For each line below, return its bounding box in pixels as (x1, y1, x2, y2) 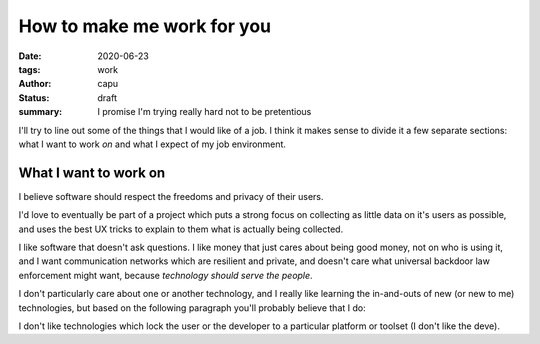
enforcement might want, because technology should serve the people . (18, 269, 314, 281)
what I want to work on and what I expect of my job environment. (18, 138, 287, 150)
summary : (18, 106, 63, 118)
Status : (18, 91, 50, 104)
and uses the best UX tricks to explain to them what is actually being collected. (18, 223, 344, 235)
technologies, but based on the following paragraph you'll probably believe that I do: (18, 301, 366, 314)
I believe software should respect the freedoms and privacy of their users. (18, 190, 324, 202)
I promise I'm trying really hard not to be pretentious (97, 106, 312, 118)
